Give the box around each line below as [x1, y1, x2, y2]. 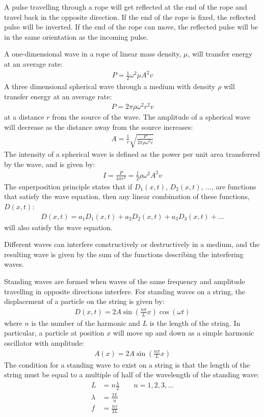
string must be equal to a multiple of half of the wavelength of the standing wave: [4, 369, 259, 380]
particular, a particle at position [4, 327, 104, 338]
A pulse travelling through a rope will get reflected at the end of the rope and [4, 2, 247, 12]
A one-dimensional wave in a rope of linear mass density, [4, 48, 181, 59]
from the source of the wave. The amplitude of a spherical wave [52, 112, 251, 122]
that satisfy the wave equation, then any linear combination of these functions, [4, 191, 250, 202]
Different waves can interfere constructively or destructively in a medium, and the [4, 239, 260, 249]
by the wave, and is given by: [4, 158, 95, 169]
